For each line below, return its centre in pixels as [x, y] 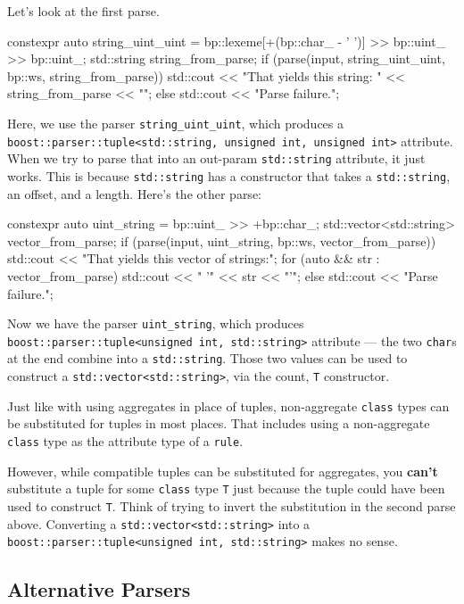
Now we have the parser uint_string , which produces [156, 323]
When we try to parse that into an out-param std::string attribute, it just [216, 158]
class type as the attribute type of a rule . [125, 441]
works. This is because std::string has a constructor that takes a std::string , [229, 175]
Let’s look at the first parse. [83, 11]
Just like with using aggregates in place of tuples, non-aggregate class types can [228, 405]
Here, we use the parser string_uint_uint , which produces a [176, 123]
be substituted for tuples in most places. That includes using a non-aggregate [219, 423]
